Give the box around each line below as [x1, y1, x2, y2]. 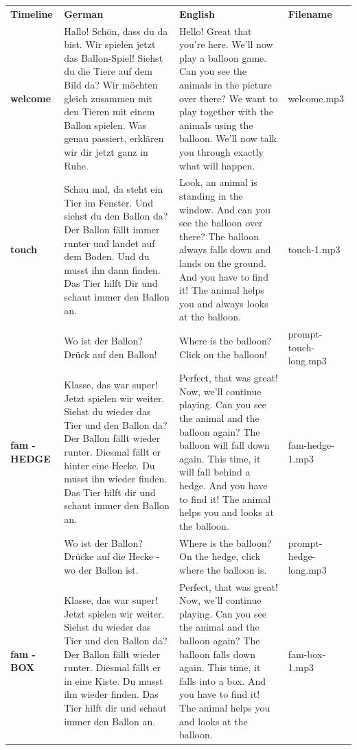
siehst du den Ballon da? [64, 209, 168, 223]
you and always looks [179, 296, 268, 310]
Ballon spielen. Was [64, 117, 146, 132]
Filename [288, 6, 332, 21]
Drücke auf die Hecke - [64, 549, 160, 563]
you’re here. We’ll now [179, 37, 273, 51]
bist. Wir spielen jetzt [64, 37, 156, 51]
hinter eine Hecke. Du [64, 458, 155, 472]
